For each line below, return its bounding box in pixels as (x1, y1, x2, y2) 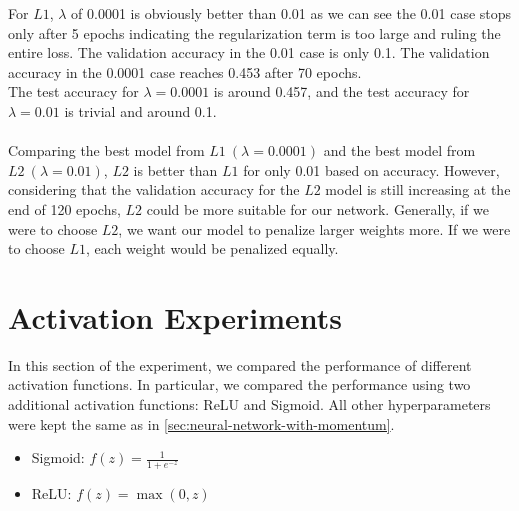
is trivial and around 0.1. (64, 100, 217, 121)
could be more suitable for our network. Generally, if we (146, 198, 489, 219)
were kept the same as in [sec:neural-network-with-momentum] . (8, 413, 395, 434)
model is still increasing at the (325, 179, 511, 200)
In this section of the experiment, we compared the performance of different (8, 354, 472, 375)
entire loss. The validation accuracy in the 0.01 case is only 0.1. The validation (8, 42, 490, 63)
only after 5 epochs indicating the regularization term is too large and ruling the (8, 22, 501, 43)
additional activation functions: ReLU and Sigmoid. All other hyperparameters (8, 394, 491, 415)
